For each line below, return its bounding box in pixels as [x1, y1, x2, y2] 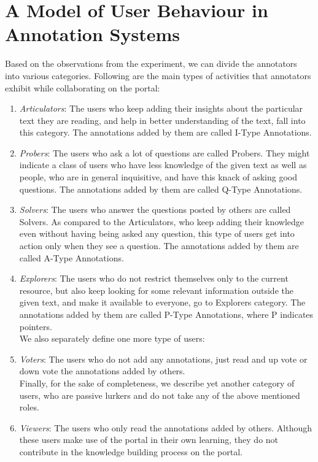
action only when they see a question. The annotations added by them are [19, 239, 299, 252]
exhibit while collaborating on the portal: [5, 81, 160, 94]
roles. [19, 401, 39, 414]
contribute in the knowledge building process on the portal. [19, 445, 242, 458]
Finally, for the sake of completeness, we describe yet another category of [19, 376, 295, 389]
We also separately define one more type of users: [19, 332, 205, 345]
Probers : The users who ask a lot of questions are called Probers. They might [19, 146, 310, 159]
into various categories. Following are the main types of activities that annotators [5, 69, 311, 82]
